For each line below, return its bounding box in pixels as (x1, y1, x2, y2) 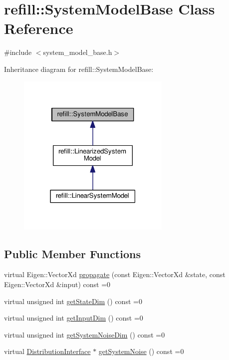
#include (4, 47, 32, 57)
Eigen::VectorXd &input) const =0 (4, 279, 111, 289)
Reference (4, 18, 73, 38)
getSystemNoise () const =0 (98, 346, 184, 357)
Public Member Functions (4, 246, 141, 261)
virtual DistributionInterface (4, 346, 91, 357)
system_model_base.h (43, 47, 112, 57)
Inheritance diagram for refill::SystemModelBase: (4, 63, 154, 74)
